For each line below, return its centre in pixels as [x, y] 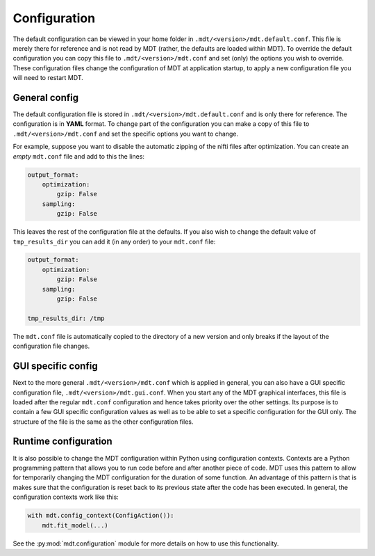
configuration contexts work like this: [66, 497]
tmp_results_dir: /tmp [66, 318]
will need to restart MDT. [48, 78]
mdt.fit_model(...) [75, 525]
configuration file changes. [51, 346]
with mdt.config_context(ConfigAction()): [101, 516]
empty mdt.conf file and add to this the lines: [79, 156]
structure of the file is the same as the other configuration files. [103, 422]
